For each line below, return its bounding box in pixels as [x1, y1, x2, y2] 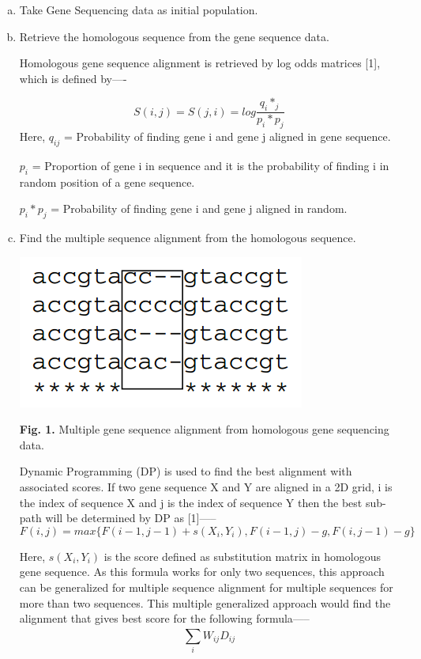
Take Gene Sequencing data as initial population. [19, 2, 258, 17]
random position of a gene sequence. [19, 173, 195, 190]
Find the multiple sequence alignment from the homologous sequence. [19, 229, 356, 245]
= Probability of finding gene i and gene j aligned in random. [51, 200, 348, 217]
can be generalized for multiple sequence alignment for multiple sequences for [19, 578, 393, 595]
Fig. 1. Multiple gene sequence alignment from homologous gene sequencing [19, 421, 389, 437]
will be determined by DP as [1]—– [45, 509, 216, 526]
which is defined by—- [19, 70, 127, 86]
